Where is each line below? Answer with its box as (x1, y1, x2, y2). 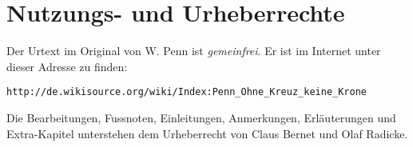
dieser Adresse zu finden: (6, 58, 128, 74)
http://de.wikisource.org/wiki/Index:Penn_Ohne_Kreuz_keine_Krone (6, 86, 367, 98)
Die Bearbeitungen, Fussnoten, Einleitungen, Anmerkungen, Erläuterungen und (6, 109, 396, 125)
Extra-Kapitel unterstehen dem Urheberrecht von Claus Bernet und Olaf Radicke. (6, 125, 408, 141)
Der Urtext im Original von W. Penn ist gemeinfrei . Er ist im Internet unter (6, 42, 381, 59)
